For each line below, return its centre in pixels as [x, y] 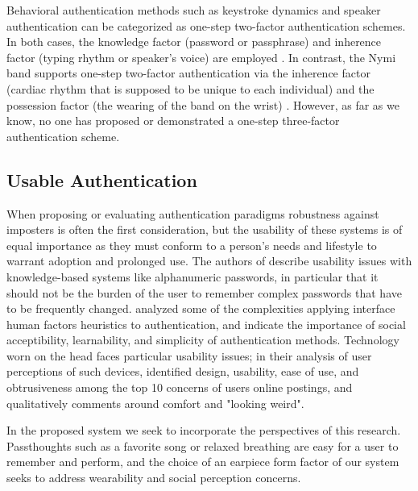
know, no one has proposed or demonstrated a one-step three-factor [173, 121]
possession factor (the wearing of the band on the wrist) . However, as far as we [203, 104]
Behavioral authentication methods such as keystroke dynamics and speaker [194, 10]
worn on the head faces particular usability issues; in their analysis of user [189, 355]
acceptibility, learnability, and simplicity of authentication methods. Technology [203, 340]
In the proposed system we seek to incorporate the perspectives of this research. [204, 430]
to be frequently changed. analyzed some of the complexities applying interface [201, 308]
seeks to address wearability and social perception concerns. [154, 478]
